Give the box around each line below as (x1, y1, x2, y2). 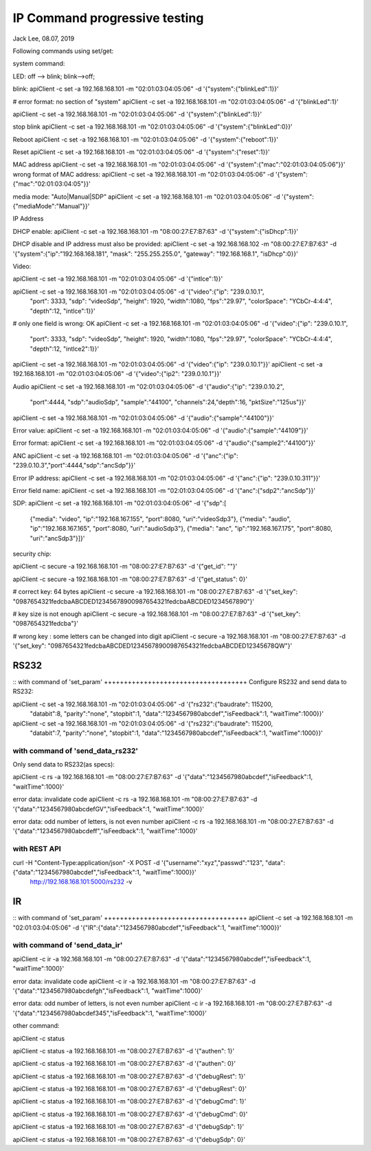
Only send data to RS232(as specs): (12, 760, 115, 769)
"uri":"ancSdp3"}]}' (30, 534, 85, 542)
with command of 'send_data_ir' (12, 941, 123, 950)
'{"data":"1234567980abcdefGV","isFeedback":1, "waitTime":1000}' (12, 804, 205, 813)
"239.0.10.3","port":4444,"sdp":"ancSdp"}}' (12, 461, 136, 470)
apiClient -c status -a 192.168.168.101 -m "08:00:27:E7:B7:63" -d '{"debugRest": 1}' (12, 1072, 246, 1080)
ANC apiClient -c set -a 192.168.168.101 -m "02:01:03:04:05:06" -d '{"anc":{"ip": (12, 451, 238, 460)
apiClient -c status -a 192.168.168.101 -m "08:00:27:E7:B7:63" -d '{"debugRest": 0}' (12, 1085, 247, 1093)
